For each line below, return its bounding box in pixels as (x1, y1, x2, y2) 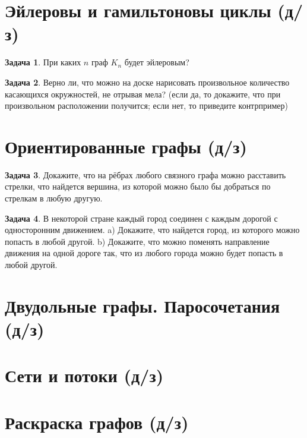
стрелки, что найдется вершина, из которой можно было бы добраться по (5, 180, 271, 193)
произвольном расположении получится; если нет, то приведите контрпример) (5, 99, 288, 112)
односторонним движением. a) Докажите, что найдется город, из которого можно (5, 223, 300, 236)
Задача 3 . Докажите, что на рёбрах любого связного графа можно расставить (5, 168, 286, 181)
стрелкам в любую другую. (5, 192, 103, 204)
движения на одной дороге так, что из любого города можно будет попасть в (5, 247, 283, 259)
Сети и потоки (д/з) (5, 363, 164, 387)
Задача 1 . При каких (5, 56, 81, 68)
